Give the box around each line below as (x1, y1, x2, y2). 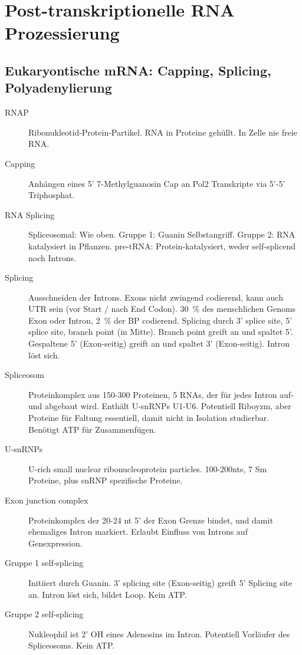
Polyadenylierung (5, 78, 112, 97)
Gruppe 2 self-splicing (5, 608, 84, 620)
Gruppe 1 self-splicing (5, 557, 84, 569)
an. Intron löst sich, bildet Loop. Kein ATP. (28, 588, 187, 600)
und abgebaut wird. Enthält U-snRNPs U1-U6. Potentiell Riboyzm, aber (28, 400, 291, 412)
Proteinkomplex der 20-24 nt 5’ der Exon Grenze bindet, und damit (28, 514, 273, 526)
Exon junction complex (5, 494, 88, 506)
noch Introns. (28, 251, 77, 264)
